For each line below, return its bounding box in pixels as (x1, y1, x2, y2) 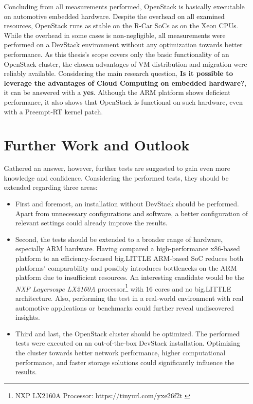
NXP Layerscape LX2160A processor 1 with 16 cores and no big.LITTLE (15, 282, 232, 294)
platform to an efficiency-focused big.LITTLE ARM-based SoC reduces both (15, 253, 244, 263)
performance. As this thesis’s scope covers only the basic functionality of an (4, 49, 229, 59)
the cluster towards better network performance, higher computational (15, 348, 226, 357)
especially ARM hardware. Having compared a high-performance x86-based (15, 243, 240, 254)
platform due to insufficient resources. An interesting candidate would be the (15, 272, 245, 282)
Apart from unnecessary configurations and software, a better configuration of (15, 208, 248, 218)
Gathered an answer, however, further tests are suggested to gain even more (4, 163, 231, 173)
